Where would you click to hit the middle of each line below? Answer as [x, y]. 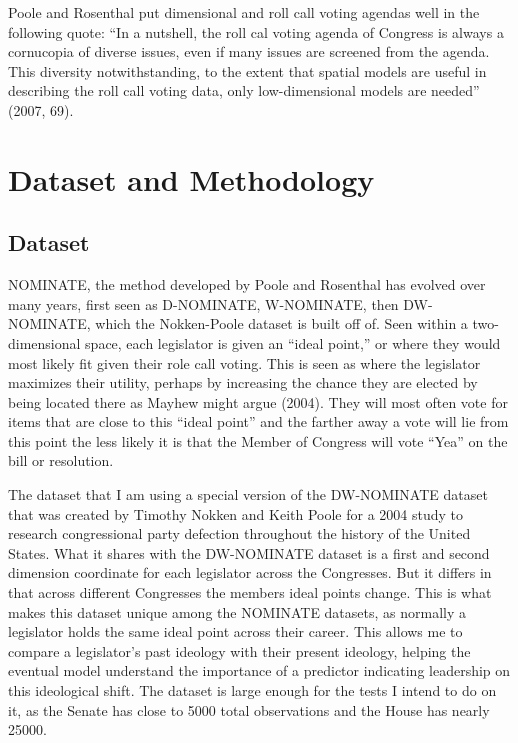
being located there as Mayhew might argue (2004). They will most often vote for [258, 401]
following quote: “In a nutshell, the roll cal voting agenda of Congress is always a [256, 31]
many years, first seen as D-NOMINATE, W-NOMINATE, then [203, 303]
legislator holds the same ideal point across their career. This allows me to [235, 631]
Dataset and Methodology [191, 178]
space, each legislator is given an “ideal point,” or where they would [293, 342]
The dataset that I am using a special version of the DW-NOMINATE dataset [248, 494]
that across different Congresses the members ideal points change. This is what [250, 592]
